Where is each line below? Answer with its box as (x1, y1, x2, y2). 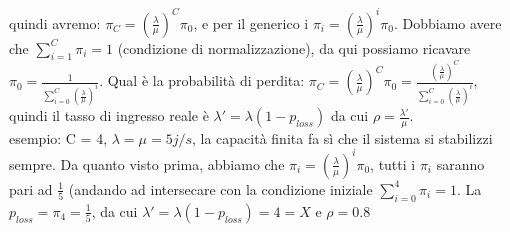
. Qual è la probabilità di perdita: (99, 70, 305, 91)
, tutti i (370, 153, 416, 174)
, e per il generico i (193, 12, 309, 33)
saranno (436, 153, 485, 174)
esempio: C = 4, (9, 127, 108, 148)
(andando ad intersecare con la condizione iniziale (68, 178, 373, 199)
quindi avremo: (9, 12, 101, 33)
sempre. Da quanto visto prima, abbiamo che (9, 153, 285, 174)
